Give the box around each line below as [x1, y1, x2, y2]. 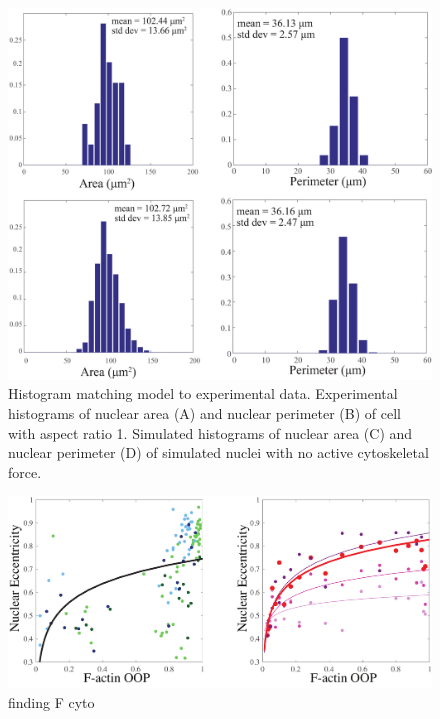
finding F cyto [8, 691, 95, 712]
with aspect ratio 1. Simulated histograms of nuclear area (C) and [8, 422, 413, 443]
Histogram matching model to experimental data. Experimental [8, 383, 398, 404]
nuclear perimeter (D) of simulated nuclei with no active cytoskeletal [8, 442, 429, 463]
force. [8, 461, 42, 482]
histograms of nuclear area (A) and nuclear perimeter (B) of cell [8, 403, 401, 424]
